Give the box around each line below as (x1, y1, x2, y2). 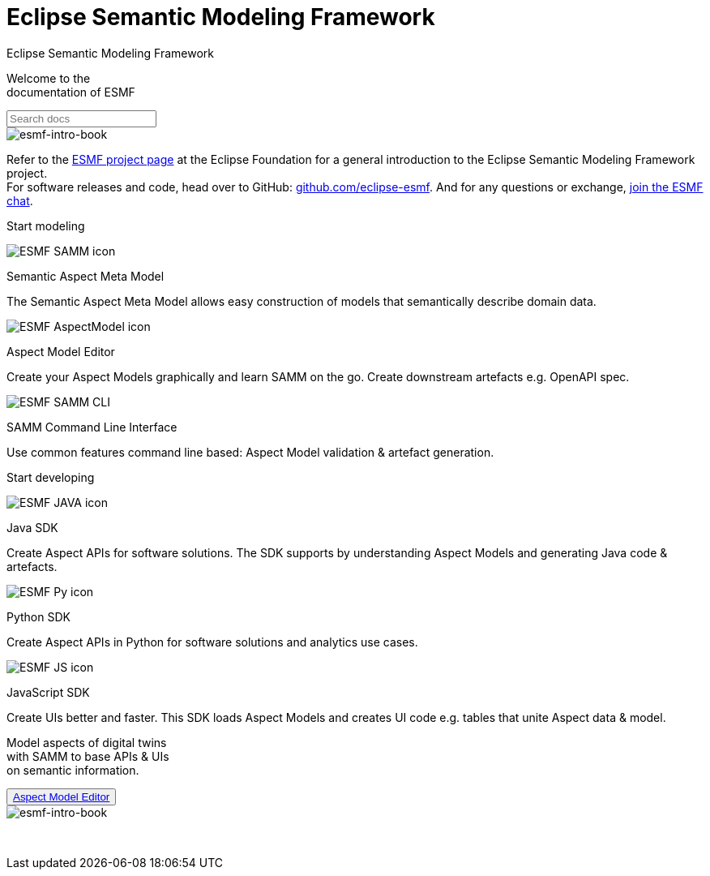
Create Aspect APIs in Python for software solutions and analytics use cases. (6, 634, 418, 649)
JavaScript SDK (6, 685, 90, 699)
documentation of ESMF (6, 84, 135, 99)
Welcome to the (6, 71, 91, 85)
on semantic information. (6, 762, 139, 777)
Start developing (6, 470, 95, 484)
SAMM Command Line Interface (6, 419, 177, 434)
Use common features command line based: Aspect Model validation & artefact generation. (6, 444, 494, 459)
